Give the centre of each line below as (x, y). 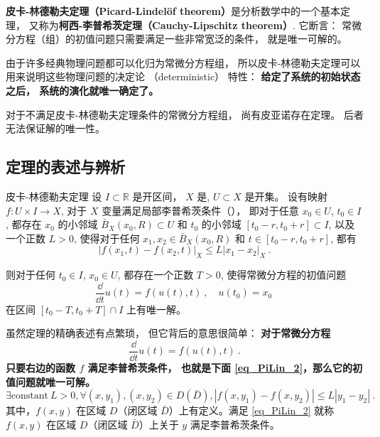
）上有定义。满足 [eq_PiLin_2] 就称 (251, 410)
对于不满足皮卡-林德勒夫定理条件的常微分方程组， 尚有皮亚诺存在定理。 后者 (185, 114)
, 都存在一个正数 (156, 275)
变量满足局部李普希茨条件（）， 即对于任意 (200, 210)
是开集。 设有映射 (286, 196)
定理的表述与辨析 (65, 167)
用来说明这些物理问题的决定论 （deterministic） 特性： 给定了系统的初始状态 (183, 76)
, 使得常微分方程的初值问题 (283, 275)
